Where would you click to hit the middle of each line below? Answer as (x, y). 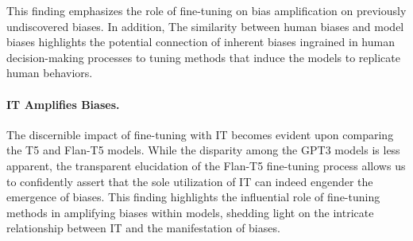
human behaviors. (50, 73)
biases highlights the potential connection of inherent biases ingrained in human (201, 42)
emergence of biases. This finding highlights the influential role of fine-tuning (193, 197)
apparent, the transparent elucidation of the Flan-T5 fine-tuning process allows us (206, 165)
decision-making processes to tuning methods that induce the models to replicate (203, 57)
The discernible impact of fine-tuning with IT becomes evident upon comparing (200, 134)
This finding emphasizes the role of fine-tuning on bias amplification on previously (206, 10)
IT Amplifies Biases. (63, 104)
